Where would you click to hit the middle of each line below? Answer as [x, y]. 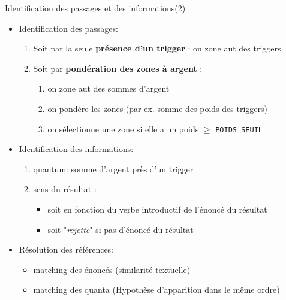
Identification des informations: [76, 149]
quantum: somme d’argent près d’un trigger [113, 169]
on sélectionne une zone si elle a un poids [123, 128]
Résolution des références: [66, 249]
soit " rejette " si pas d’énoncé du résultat [121, 229]
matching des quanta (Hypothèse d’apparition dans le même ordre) [156, 290]
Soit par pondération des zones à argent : [118, 68]
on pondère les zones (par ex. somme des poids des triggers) [157, 108]
